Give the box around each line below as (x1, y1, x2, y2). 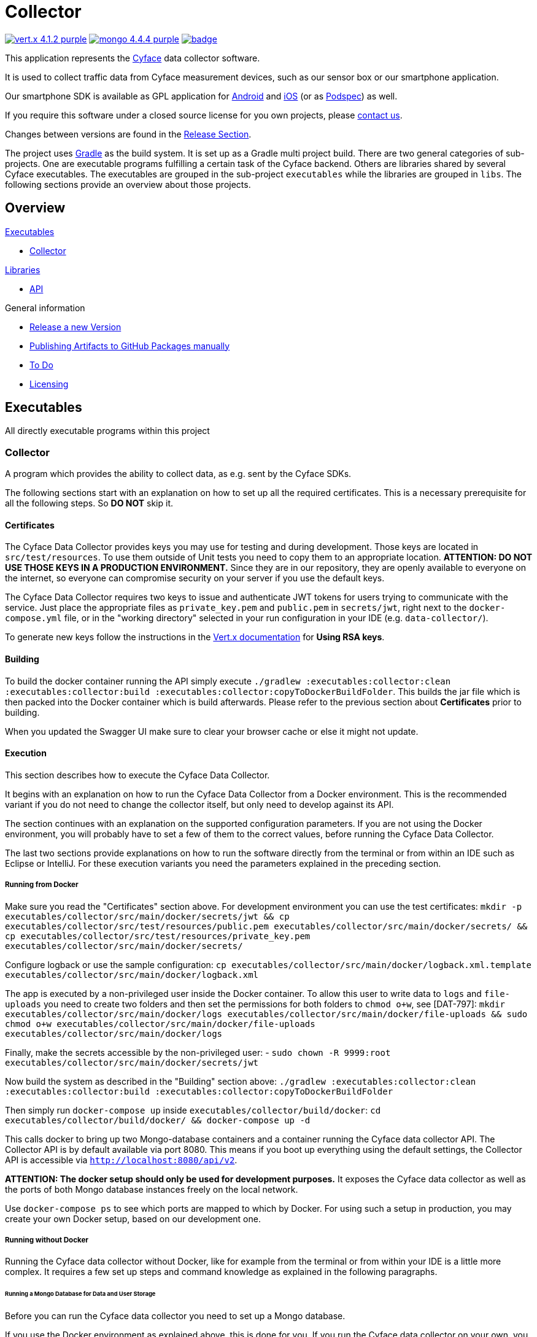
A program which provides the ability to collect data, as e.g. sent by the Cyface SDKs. (5, 468, 352, 479)
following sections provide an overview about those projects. (5, 179, 251, 190)
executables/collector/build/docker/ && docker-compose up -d (5, 1115, 311, 1125)
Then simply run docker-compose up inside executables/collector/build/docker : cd (5, 1104, 381, 1115)
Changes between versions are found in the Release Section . (5, 128, 252, 139)
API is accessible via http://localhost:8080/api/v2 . (5, 1154, 238, 1165)
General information (5, 302, 85, 313)
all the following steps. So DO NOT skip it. (5, 498, 174, 509)
